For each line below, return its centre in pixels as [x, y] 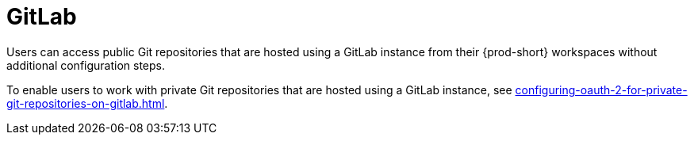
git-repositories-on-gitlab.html [86, 103]
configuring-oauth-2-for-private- [601, 90]
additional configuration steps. [86, 65]
